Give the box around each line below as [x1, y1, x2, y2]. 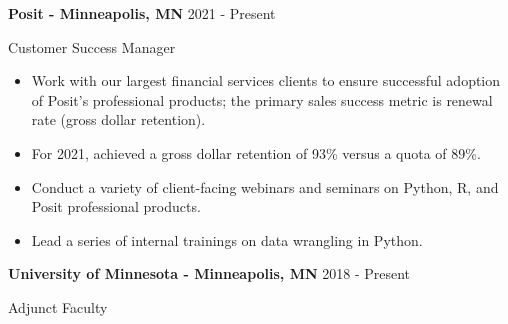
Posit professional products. [31, 196, 201, 217]
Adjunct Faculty [8, 296, 108, 317]
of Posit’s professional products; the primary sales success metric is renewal [31, 89, 493, 110]
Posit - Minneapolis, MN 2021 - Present [8, 3, 276, 23]
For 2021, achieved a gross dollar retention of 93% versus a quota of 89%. [31, 142, 481, 163]
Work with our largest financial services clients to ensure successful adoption [31, 70, 501, 91]
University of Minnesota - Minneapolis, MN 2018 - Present [8, 263, 411, 284]
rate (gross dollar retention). [31, 109, 206, 130]
